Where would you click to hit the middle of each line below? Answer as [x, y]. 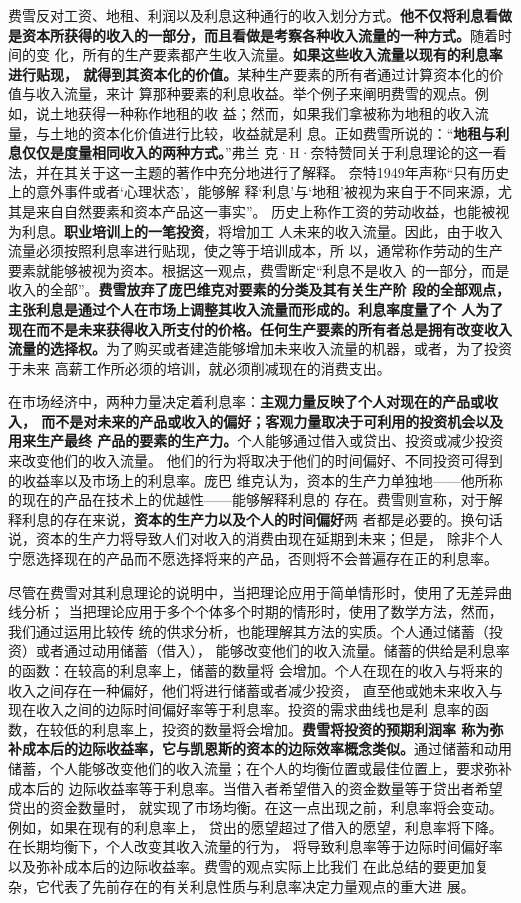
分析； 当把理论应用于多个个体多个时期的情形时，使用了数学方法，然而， [262, 611]
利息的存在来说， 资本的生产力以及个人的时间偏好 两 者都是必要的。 [241, 518]
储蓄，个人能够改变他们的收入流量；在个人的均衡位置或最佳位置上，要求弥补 [260, 767]
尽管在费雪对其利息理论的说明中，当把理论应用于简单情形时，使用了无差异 [253, 591]
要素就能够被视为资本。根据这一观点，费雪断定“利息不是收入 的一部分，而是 [259, 269]
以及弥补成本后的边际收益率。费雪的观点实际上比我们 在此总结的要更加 [241, 865]
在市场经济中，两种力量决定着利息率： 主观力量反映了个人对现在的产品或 [246, 401]
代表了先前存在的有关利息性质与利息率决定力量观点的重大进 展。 [262, 885]
